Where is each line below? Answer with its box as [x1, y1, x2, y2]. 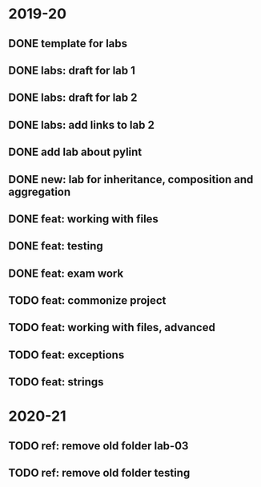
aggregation [8, 185, 71, 198]
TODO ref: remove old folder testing [8, 466, 191, 480]
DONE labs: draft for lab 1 [8, 63, 136, 77]
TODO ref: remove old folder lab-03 [8, 439, 189, 453]
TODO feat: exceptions [8, 348, 125, 361]
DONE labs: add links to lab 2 [8, 118, 155, 132]
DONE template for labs [8, 37, 128, 50]
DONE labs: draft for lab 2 [8, 91, 138, 105]
